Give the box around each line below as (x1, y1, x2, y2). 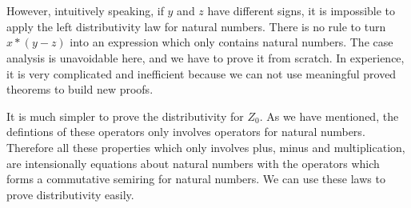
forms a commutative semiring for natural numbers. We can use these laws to (6, 170, 385, 187)
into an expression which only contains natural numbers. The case (70, 34, 393, 50)
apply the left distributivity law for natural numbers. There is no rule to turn (6, 18, 386, 34)
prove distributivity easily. (6, 186, 134, 202)
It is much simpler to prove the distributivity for (6, 107, 244, 124)
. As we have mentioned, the (259, 107, 399, 124)
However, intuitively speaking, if (6, 2, 164, 19)
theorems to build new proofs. (6, 81, 154, 98)
